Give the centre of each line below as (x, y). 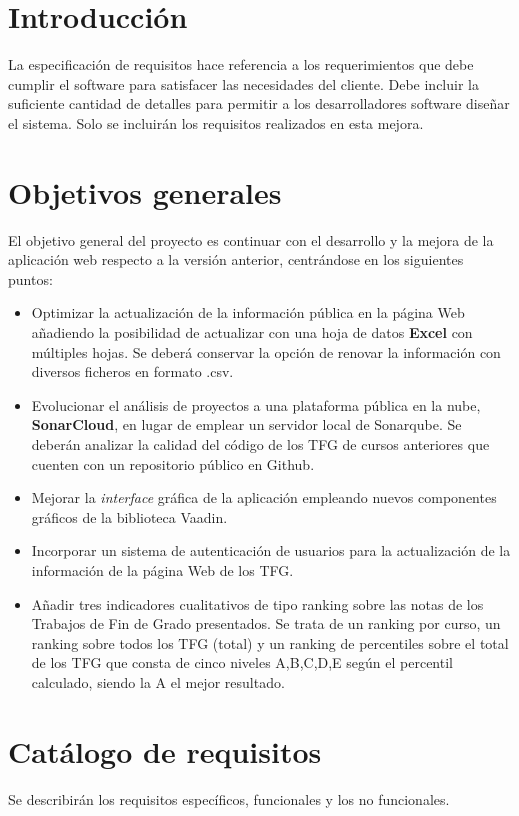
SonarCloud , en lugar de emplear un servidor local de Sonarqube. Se (246, 424)
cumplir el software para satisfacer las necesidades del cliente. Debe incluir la (243, 83)
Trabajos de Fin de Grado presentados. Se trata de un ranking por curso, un (266, 623)
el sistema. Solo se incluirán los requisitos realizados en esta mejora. (216, 122)
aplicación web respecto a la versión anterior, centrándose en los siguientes (236, 259)
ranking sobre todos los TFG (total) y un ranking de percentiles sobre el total (270, 642)
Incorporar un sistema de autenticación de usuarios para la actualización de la (271, 550)
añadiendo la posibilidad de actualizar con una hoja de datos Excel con (252, 332)
